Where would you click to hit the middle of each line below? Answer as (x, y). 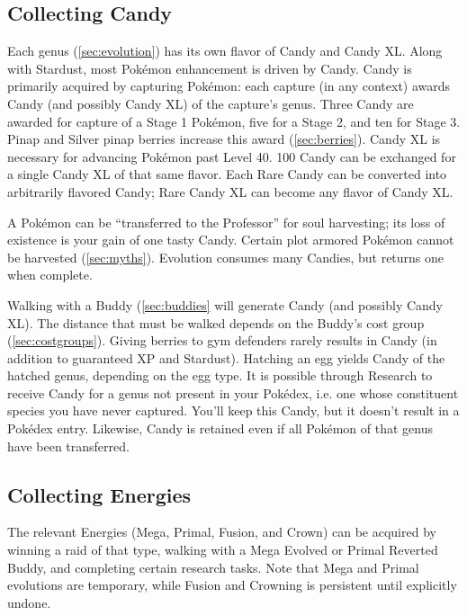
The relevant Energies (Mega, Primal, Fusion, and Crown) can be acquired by (222, 532)
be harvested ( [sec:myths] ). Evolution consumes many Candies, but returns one (226, 257)
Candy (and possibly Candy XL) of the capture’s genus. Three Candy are (211, 103)
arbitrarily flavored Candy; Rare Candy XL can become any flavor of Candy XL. (230, 191)
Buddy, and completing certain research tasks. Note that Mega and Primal (213, 567)
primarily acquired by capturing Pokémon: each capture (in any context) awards (229, 86)
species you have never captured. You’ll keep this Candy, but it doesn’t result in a (233, 410)
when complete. (50, 275)
